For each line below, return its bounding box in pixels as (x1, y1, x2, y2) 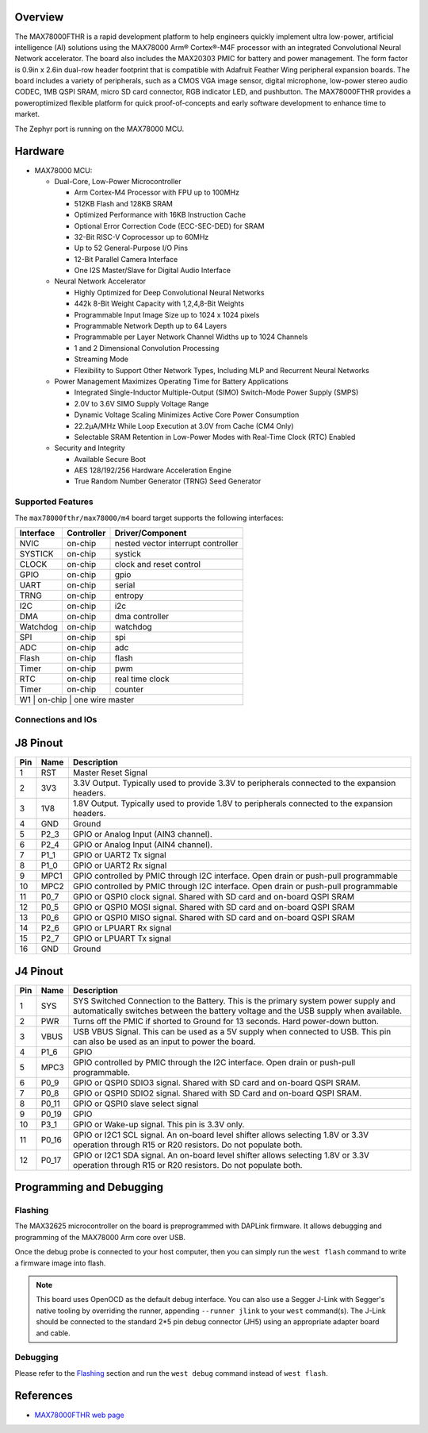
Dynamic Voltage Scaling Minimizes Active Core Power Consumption (74, 410, 300, 420)
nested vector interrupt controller (114, 538, 239, 549)
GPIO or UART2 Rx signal (72, 860, 167, 871)
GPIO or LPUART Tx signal (72, 933, 171, 944)
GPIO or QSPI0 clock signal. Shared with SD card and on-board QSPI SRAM (72, 892, 355, 903)
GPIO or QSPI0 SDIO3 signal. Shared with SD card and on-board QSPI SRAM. (72, 1077, 361, 1088)
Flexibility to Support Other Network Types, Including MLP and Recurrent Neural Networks (74, 365, 370, 375)
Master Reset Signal (72, 767, 148, 778)
